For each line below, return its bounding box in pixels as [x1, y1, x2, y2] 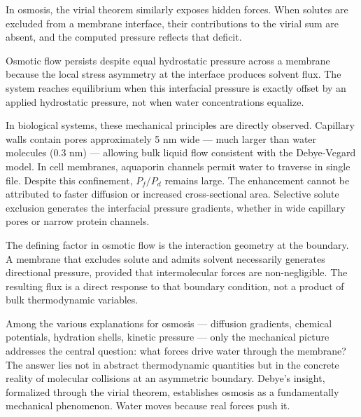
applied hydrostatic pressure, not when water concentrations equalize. [6, 94, 304, 109]
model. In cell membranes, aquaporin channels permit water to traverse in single [6, 158, 351, 173]
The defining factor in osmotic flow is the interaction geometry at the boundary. [6, 237, 349, 252]
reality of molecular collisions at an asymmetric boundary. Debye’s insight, [6, 371, 325, 385]
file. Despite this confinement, [6, 172, 133, 187]
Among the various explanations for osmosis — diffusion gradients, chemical [6, 315, 332, 330]
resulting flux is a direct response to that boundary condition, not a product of [6, 278, 344, 293]
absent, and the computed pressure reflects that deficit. [6, 29, 242, 44]
